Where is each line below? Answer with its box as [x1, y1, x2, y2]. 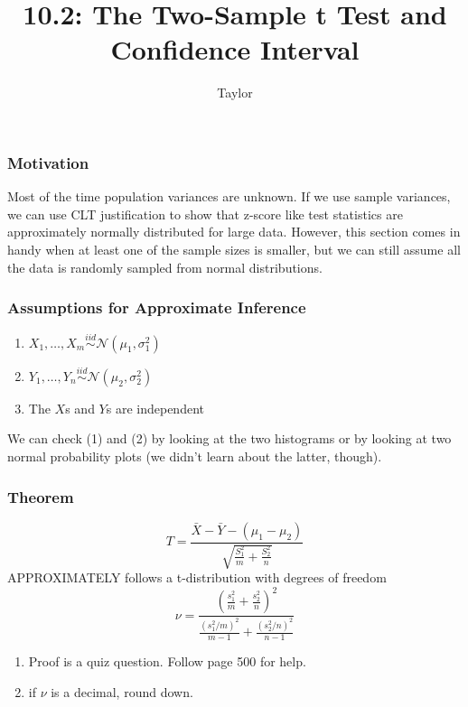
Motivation [7, 151, 89, 173]
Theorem [7, 485, 74, 507]
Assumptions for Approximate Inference [7, 296, 306, 319]
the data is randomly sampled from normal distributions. [7, 257, 323, 276]
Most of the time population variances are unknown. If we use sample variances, [7, 187, 451, 206]
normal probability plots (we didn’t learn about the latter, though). [7, 447, 382, 466]
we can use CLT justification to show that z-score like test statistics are [7, 204, 403, 223]
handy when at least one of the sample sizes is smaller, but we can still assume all [7, 239, 461, 258]
